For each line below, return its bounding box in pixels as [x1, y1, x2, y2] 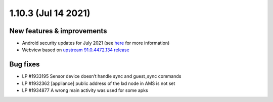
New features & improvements [9, 27, 107, 35]
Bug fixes [9, 60, 40, 69]
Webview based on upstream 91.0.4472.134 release [22, 47, 130, 53]
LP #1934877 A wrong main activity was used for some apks [22, 87, 149, 93]
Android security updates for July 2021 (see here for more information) [22, 40, 170, 46]
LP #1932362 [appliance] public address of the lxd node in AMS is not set [22, 80, 175, 86]
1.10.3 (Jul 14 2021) [9, 8, 90, 19]
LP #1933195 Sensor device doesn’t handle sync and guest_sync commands [22, 73, 181, 79]
